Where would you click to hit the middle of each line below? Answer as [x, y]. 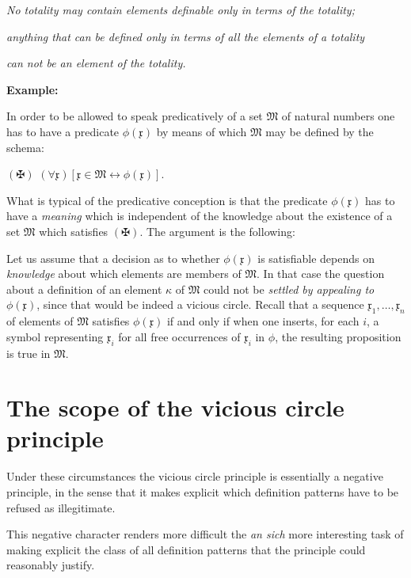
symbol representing [55, 336]
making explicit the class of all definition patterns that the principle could [186, 549]
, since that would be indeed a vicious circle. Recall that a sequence [200, 304]
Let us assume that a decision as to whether [113, 258]
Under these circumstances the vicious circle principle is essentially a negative [195, 476]
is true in [29, 353]
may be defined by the [320, 131]
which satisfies [74, 231]
